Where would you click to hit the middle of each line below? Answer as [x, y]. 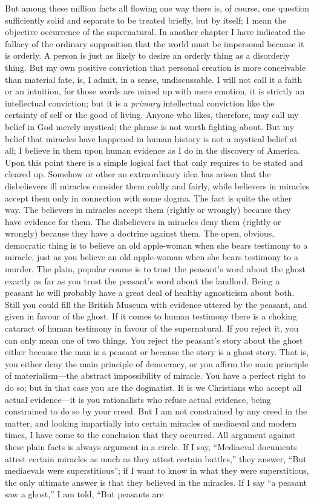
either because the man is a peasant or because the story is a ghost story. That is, [157, 352]
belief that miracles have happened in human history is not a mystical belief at [151, 138]
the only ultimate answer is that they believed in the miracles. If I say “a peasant [156, 482]
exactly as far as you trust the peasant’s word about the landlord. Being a [142, 280]
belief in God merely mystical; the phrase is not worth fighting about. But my [150, 126]
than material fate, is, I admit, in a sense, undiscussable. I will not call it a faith [154, 79]
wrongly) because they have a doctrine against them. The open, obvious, [140, 233]
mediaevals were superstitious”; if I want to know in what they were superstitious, [157, 470]
